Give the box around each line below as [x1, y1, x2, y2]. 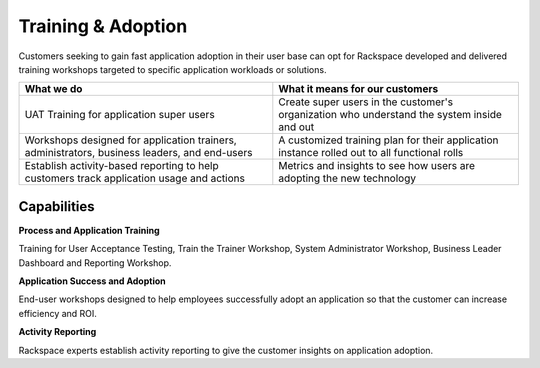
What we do [24, 82, 83, 96]
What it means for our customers [278, 82, 439, 96]
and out [278, 120, 315, 134]
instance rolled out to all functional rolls [278, 146, 464, 160]
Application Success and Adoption [18, 275, 166, 287]
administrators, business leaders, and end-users [24, 146, 253, 160]
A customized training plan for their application [278, 133, 499, 147]
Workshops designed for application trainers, [24, 133, 237, 147]
